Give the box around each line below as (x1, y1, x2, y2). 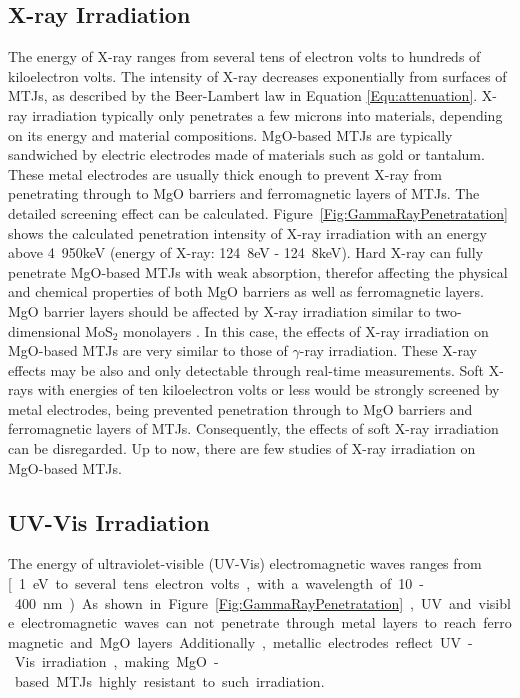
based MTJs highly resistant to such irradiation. (14, 671, 325, 692)
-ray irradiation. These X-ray (299, 340, 477, 361)
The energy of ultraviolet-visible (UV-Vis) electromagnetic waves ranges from (8, 553, 482, 574)
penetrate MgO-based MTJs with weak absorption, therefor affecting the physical (8, 261, 508, 282)
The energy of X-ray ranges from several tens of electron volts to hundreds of (8, 46, 481, 67)
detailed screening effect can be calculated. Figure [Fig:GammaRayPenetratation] (8, 202, 509, 223)
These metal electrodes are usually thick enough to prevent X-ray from (8, 163, 442, 184)
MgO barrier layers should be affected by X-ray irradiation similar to (8, 300, 431, 321)
